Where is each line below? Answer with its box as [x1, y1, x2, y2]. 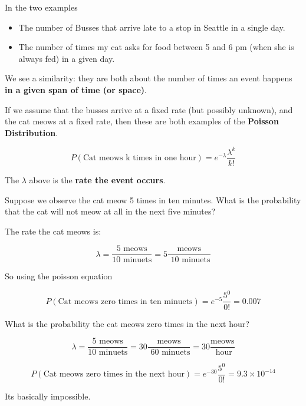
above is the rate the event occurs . [29, 173, 166, 186]
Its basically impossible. [5, 390, 91, 402]
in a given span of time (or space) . [5, 83, 147, 95]
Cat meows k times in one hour [83, 154, 196, 163]
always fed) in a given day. [18, 52, 115, 64]
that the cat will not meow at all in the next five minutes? [5, 205, 216, 217]
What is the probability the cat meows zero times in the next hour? [5, 317, 249, 329]
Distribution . [5, 126, 58, 138]
